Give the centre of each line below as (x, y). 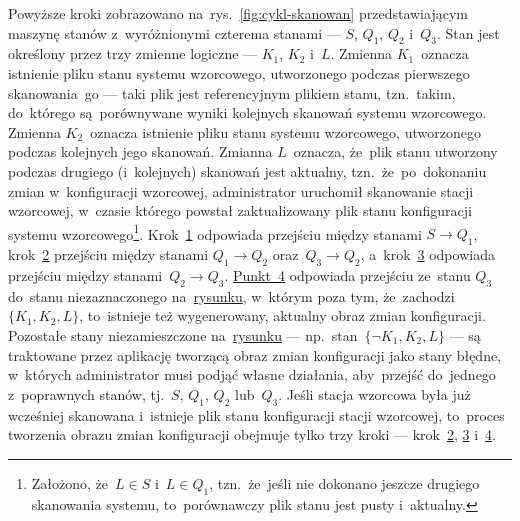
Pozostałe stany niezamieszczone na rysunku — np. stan (183, 334)
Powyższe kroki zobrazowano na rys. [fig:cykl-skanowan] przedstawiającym (238, 13)
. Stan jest (468, 32)
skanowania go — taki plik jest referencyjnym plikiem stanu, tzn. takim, (232, 92)
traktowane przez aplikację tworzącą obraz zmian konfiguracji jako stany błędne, (255, 354)
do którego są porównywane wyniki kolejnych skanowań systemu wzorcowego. (247, 112)
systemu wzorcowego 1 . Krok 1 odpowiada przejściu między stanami (215, 232)
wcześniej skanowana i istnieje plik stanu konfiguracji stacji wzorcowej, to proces (256, 414)
